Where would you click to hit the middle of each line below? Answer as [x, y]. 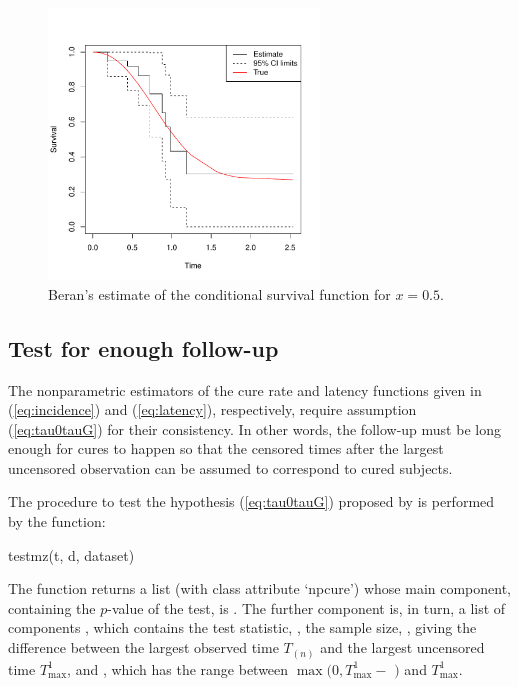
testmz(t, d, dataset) [71, 554]
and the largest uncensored [402, 647]
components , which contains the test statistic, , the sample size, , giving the [242, 627]
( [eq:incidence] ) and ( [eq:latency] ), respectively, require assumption [212, 409]
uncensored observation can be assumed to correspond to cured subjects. [230, 467]
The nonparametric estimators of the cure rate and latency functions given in [245, 389]
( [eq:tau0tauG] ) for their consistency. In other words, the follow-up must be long [254, 428]
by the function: [57, 521]
